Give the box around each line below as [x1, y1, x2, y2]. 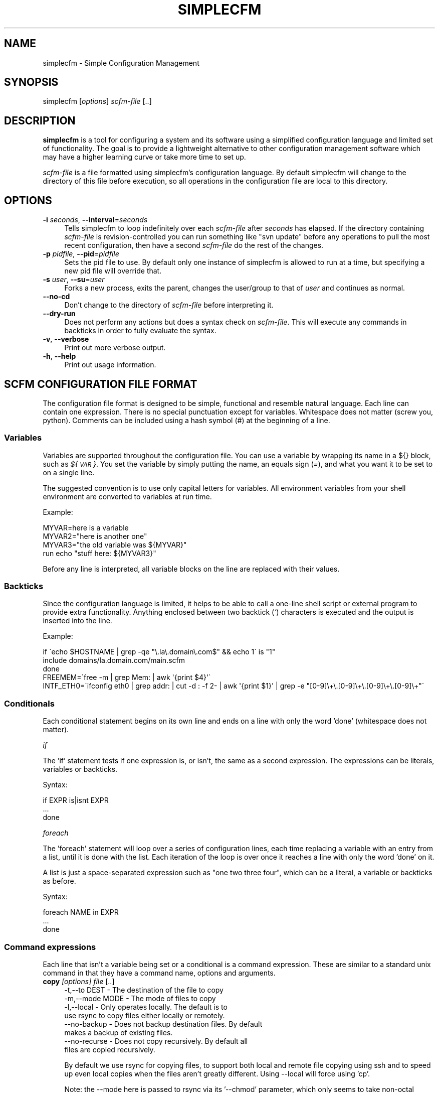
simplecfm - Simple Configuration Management [43, 58, 199, 67]
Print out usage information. [64, 360, 156, 369]
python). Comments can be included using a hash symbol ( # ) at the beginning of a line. [43, 416, 330, 425]
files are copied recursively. [64, 1045, 155, 1054]
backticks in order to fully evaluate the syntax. [64, 326, 216, 335]
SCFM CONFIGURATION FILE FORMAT [4, 377, 197, 390]
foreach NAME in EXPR [43, 908, 119, 917]
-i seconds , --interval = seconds [43, 215, 148, 224]
